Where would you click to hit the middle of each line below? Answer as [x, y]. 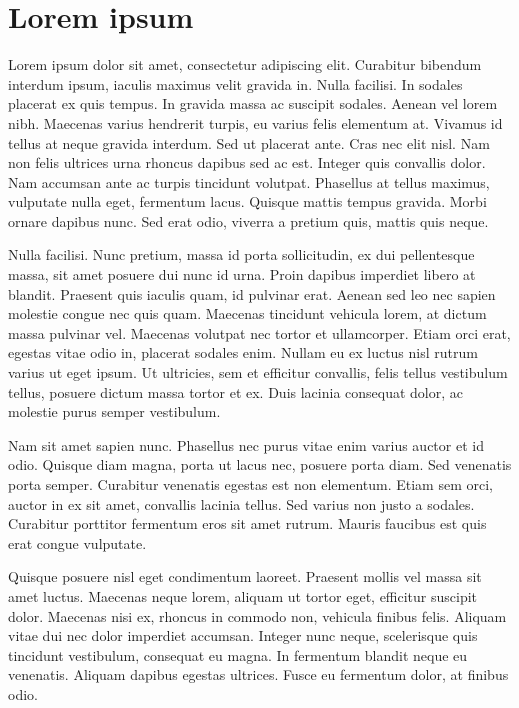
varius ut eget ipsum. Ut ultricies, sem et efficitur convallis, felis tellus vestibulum [258, 372]
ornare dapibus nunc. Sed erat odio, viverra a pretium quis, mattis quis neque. [248, 220]
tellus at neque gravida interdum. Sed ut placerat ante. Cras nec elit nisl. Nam [249, 142]
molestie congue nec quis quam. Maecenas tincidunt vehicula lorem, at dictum [247, 313]
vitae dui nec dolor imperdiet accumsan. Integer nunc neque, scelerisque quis [243, 635]
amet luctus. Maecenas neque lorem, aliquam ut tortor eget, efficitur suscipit [243, 595]
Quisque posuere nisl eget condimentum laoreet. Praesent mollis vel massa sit [245, 576]
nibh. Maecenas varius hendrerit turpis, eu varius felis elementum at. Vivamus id [255, 122]
